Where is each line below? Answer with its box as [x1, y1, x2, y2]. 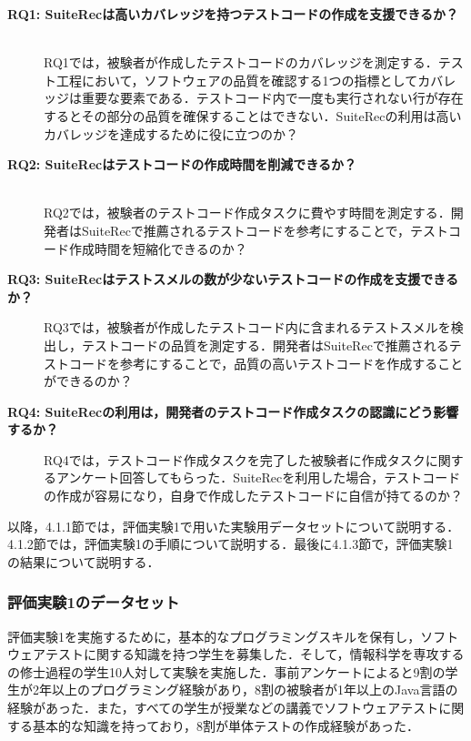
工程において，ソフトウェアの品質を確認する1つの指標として [55, 70, 418, 89]
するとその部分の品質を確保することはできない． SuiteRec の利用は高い [44, 106, 462, 125]
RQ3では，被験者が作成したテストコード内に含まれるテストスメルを [44, 318, 451, 337]
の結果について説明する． [7, 552, 160, 571]
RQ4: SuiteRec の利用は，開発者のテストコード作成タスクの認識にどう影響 [7, 401, 459, 421]
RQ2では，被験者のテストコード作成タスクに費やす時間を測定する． [44, 203, 451, 222]
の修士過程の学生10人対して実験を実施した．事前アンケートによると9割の [7, 662, 446, 681]
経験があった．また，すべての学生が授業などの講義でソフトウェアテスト [7, 698, 439, 717]
